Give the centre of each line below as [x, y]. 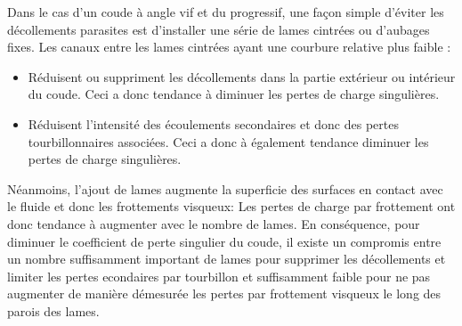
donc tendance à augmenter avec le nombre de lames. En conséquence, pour [214, 223]
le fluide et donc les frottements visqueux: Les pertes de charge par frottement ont [231, 206]
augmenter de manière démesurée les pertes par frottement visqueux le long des [224, 293]
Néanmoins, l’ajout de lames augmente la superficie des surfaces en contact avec [225, 188]
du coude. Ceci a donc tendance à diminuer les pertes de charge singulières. [234, 94]
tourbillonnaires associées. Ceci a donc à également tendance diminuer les [228, 141]
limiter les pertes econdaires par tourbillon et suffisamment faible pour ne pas [219, 276]
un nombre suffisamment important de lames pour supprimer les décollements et [227, 259]
